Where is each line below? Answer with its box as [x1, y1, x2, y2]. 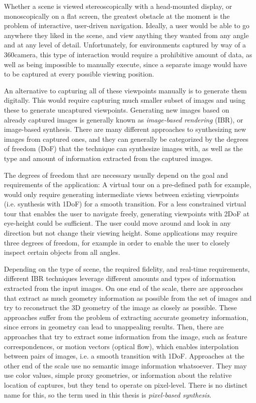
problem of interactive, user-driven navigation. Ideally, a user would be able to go [4, 20, 250, 31]
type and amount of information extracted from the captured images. [4, 153, 213, 163]
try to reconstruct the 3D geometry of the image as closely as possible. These [4, 302, 237, 313]
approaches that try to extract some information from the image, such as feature [4, 331, 248, 341]
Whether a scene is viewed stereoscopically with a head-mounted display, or [4, 1, 232, 11]
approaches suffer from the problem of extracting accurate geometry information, [4, 312, 249, 322]
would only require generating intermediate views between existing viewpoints [4, 189, 239, 199]
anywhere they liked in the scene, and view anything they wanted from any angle [4, 30, 249, 40]
